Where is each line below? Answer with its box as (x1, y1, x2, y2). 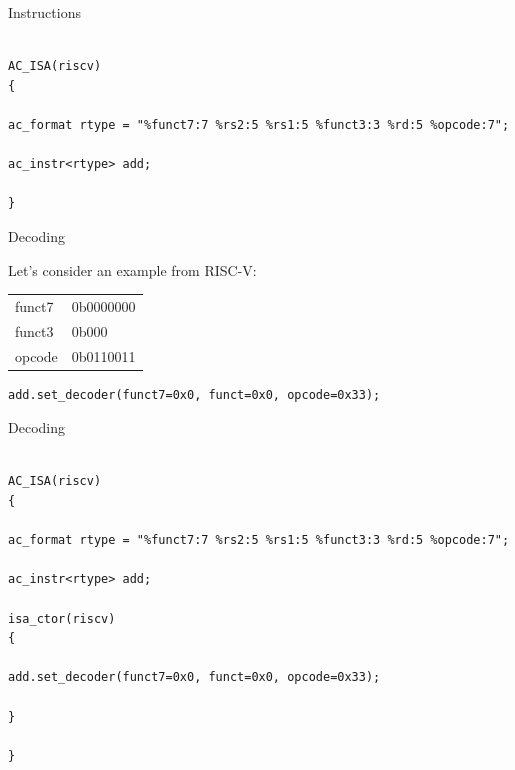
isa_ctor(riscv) (8, 611, 116, 626)
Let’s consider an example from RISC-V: (8, 259, 257, 280)
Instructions (8, 2, 81, 22)
